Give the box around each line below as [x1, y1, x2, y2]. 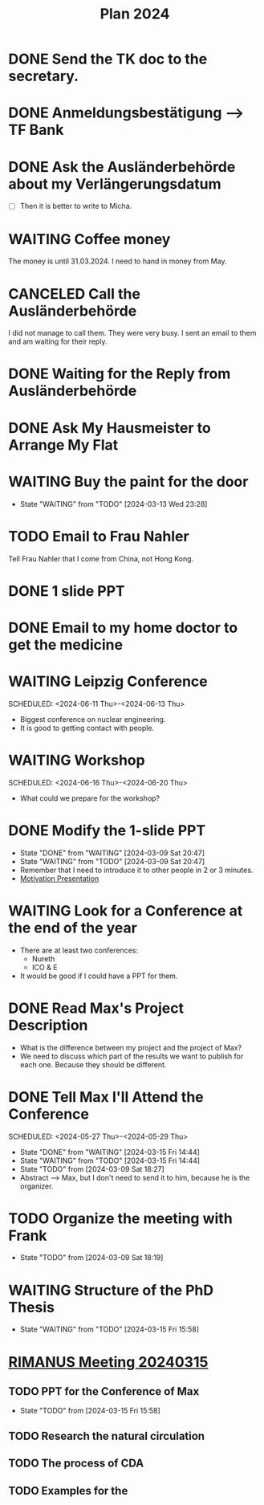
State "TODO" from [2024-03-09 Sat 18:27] [19, 1164, 164, 1173]
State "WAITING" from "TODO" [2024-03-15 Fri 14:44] [19, 1156, 201, 1165]
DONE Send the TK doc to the [8, 50, 208, 68]
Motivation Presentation [19, 873, 100, 883]
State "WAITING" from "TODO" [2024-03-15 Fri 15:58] [19, 1324, 199, 1334]
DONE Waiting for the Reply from [8, 365, 231, 383]
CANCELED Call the [8, 284, 140, 303]
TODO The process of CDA [8, 1457, 144, 1470]
